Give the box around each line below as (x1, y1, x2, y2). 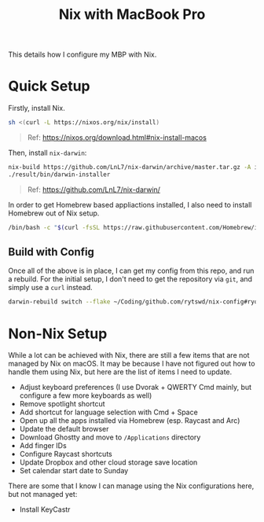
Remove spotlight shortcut (19, 399, 105, 409)
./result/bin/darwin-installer (8, 171, 111, 178)
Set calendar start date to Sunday (19, 466, 129, 476)
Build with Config (8, 245, 94, 259)
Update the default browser (19, 425, 109, 434)
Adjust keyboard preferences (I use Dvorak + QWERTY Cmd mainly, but (19, 383, 252, 392)
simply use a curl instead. (8, 283, 93, 292)
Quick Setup (8, 77, 90, 95)
